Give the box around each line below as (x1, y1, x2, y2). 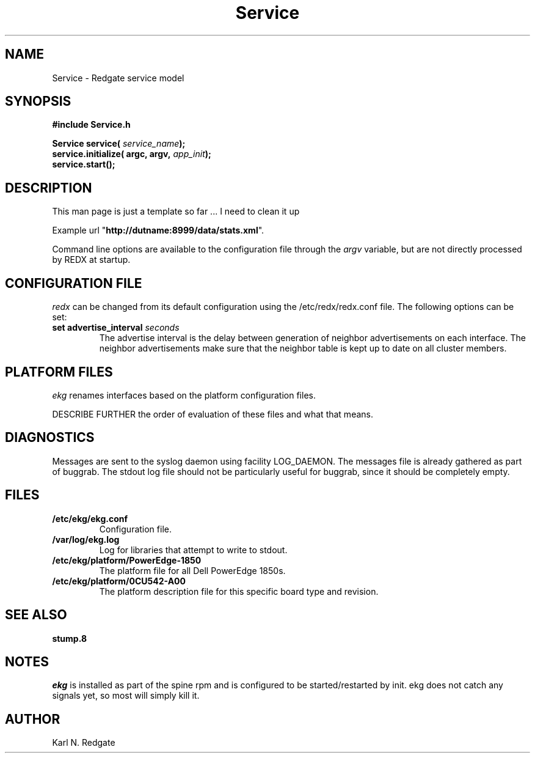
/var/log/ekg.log (52, 534, 120, 545)
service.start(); (52, 159, 115, 170)
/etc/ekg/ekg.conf (52, 513, 128, 524)
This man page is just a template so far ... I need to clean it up (52, 206, 300, 217)
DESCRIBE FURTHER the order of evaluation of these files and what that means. (52, 408, 373, 419)
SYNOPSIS (5, 94, 71, 109)
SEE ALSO (5, 607, 67, 623)
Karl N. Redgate (52, 737, 115, 748)
